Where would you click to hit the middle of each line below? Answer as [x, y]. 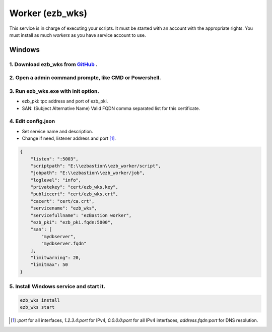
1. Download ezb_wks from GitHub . [53, 64]
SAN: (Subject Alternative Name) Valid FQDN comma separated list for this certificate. [111, 108]
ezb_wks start [37, 307]
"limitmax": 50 [49, 265]
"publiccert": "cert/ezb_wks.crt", [74, 194]
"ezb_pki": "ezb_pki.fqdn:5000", [72, 223]
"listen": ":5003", [55, 159]
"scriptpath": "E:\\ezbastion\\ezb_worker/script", [96, 166]
